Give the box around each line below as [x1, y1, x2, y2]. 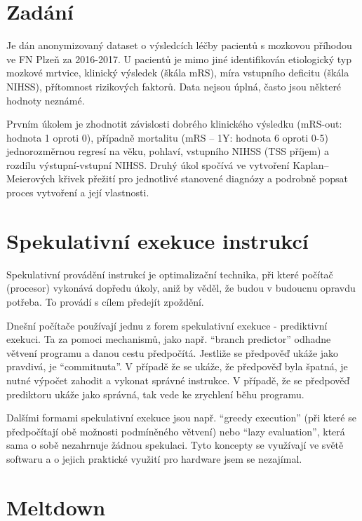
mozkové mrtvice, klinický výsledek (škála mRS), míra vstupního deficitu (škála [6, 65, 349, 80]
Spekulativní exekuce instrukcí [6, 226, 309, 255]
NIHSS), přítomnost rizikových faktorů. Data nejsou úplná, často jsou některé [6, 79, 342, 93]
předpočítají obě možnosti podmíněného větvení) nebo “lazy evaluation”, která [6, 424, 345, 438]
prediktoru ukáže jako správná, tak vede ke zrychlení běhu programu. [6, 386, 304, 401]
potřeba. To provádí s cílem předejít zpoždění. [6, 294, 204, 309]
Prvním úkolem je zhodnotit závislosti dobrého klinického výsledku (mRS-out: [6, 116, 342, 131]
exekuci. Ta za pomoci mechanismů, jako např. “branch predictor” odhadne [6, 332, 331, 346]
